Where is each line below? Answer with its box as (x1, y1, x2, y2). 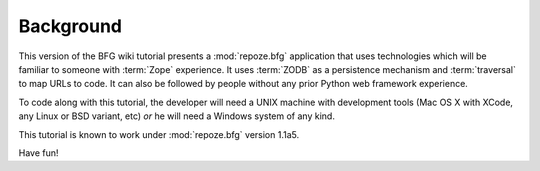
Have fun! (18, 146, 59, 159)
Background (18, 15, 122, 37)
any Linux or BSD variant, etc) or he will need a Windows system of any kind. (18, 110, 335, 122)
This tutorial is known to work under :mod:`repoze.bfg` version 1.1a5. (18, 128, 300, 140)
